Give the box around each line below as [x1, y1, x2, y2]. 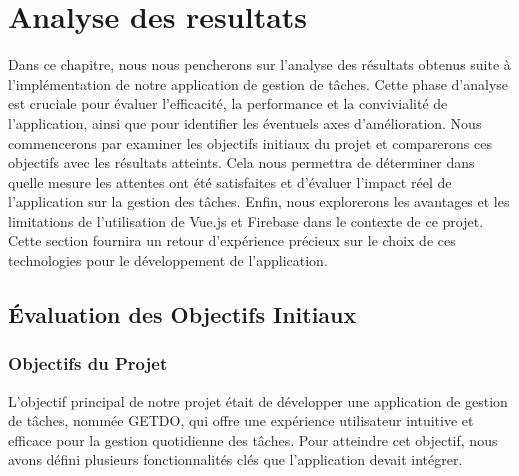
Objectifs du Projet [8, 351, 168, 376]
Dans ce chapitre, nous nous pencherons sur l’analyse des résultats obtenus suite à [8, 54, 511, 75]
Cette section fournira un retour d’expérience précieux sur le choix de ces [8, 230, 456, 251]
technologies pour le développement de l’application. [8, 250, 328, 271]
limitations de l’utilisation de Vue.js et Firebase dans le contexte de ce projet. [8, 210, 484, 231]
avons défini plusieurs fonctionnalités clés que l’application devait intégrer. [8, 449, 463, 470]
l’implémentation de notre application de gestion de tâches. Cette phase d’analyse [8, 73, 509, 94]
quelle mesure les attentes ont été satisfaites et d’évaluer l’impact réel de [8, 171, 452, 192]
